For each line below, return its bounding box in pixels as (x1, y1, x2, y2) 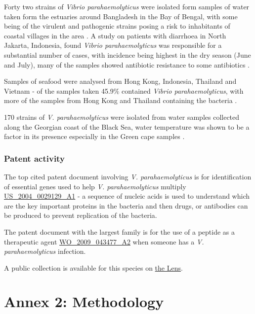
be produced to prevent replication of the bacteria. (4, 210, 157, 220)
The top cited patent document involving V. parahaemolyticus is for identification (4, 171, 252, 181)
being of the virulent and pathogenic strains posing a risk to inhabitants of (4, 21, 230, 31)
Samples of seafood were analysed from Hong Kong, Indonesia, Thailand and (4, 76, 237, 86)
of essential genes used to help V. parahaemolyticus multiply (4, 181, 186, 191)
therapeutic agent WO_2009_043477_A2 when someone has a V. (4, 236, 204, 246)
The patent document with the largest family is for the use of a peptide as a (4, 226, 235, 237)
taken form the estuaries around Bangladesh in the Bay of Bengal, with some (4, 11, 238, 21)
